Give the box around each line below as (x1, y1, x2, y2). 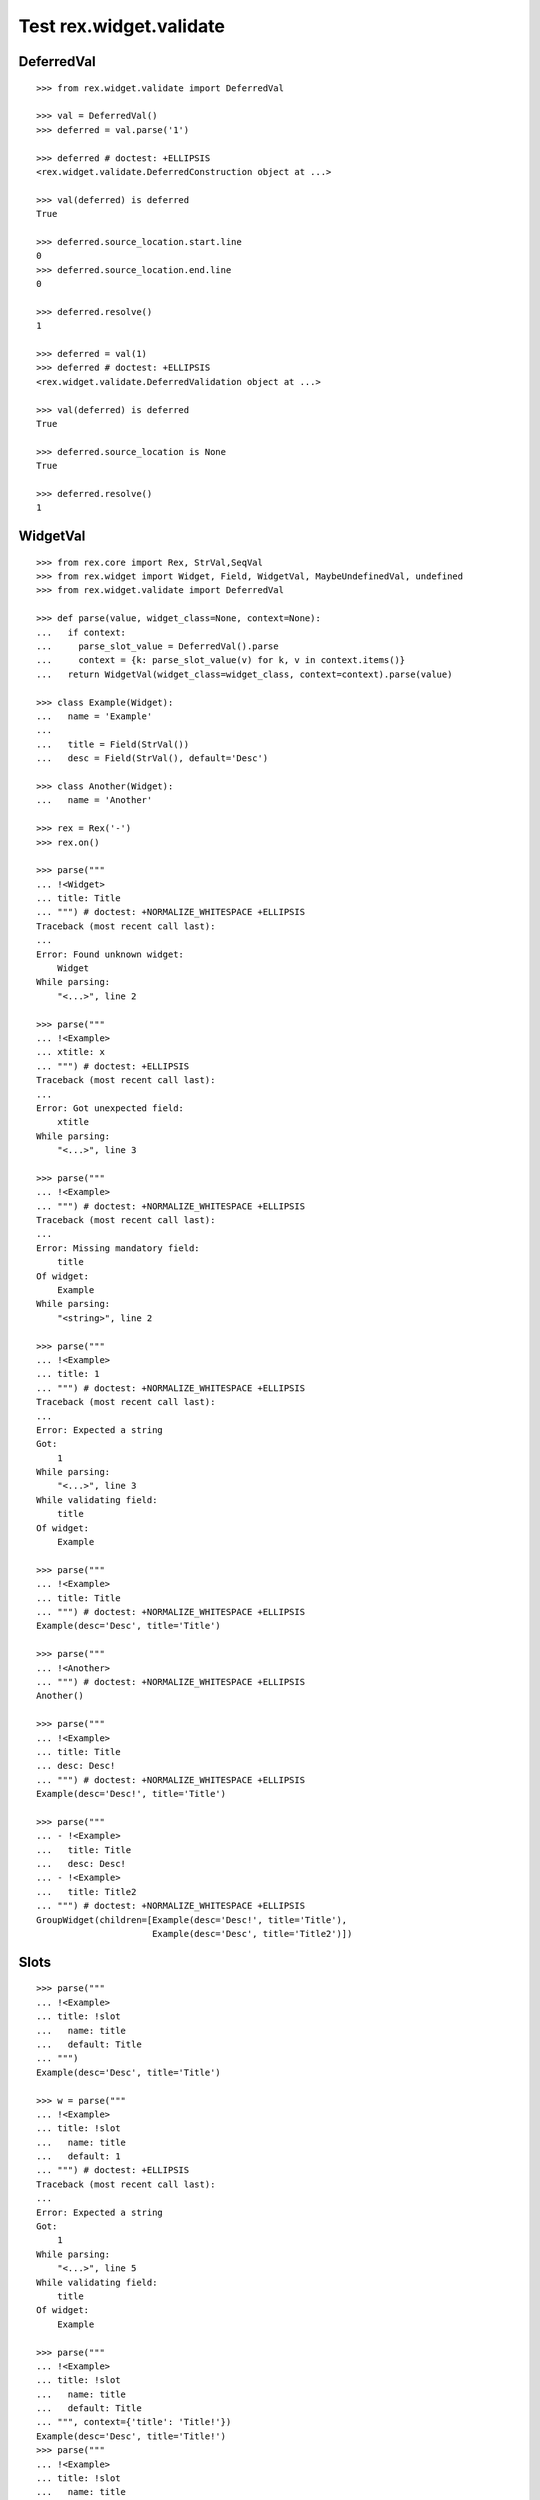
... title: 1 (36, 1368, 100, 1380)
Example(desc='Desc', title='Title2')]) (151, 1928, 353, 1939)
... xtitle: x (36, 1046, 105, 1058)
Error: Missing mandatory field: (36, 1242, 200, 1254)
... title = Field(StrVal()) (36, 738, 190, 750)
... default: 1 (36, 2151, 121, 2162)
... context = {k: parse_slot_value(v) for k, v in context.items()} (36, 655, 406, 666)
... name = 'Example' (36, 710, 153, 722)
